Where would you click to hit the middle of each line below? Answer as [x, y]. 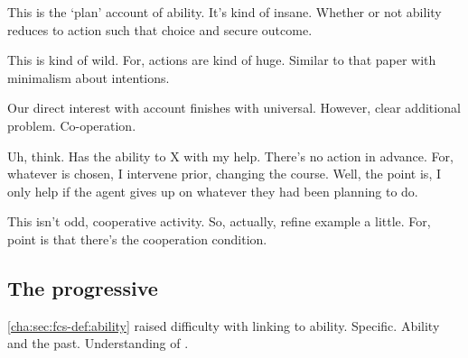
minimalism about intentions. [89, 77]
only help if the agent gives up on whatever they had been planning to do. [213, 191]
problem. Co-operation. [72, 125]
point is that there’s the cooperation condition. [137, 239]
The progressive [83, 287]
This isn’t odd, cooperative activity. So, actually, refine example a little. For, [219, 221]
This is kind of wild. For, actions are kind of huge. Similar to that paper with [222, 60]
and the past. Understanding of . [98, 343]
